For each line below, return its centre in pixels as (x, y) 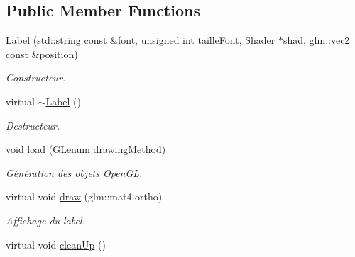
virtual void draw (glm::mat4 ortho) (84, 196)
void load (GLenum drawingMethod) (86, 149)
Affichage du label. (45, 220)
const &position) (42, 53)
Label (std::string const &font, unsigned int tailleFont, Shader (141, 40)
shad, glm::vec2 (316, 40)
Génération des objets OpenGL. (74, 172)
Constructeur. (36, 78)
